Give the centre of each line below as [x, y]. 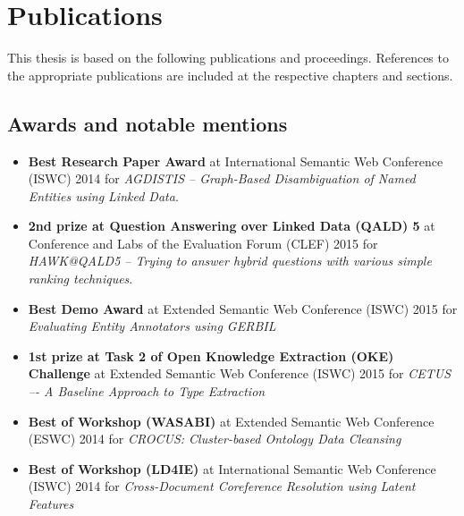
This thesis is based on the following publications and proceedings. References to [228, 58]
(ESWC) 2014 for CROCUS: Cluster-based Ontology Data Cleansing [215, 439]
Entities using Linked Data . [103, 195]
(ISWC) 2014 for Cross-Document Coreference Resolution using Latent [222, 486]
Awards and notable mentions [148, 123]
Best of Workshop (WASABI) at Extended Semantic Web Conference [231, 421]
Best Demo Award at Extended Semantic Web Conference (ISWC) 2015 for [243, 308]
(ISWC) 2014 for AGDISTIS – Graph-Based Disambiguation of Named [222, 178]
